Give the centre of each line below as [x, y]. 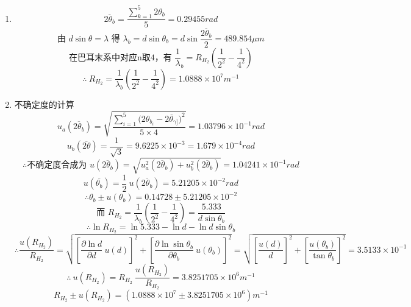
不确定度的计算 [44, 104]
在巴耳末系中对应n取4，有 [120, 58]
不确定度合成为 [57, 165]
